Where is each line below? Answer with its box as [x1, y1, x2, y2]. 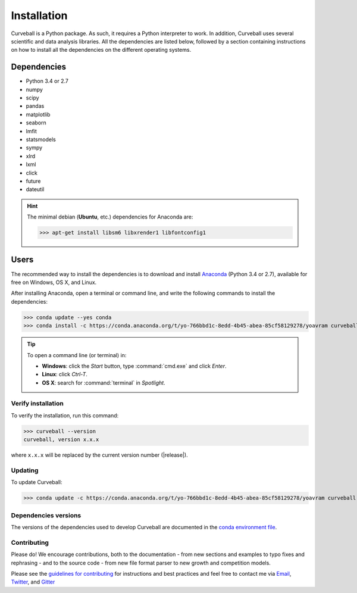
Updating [11, 466, 39, 475]
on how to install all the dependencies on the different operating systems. [11, 46, 192, 54]
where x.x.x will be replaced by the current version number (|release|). [11, 451, 188, 458]
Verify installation [11, 400, 64, 408]
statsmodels [26, 136, 56, 143]
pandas [26, 102, 45, 110]
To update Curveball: [11, 479, 62, 486]
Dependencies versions [11, 511, 82, 519]
